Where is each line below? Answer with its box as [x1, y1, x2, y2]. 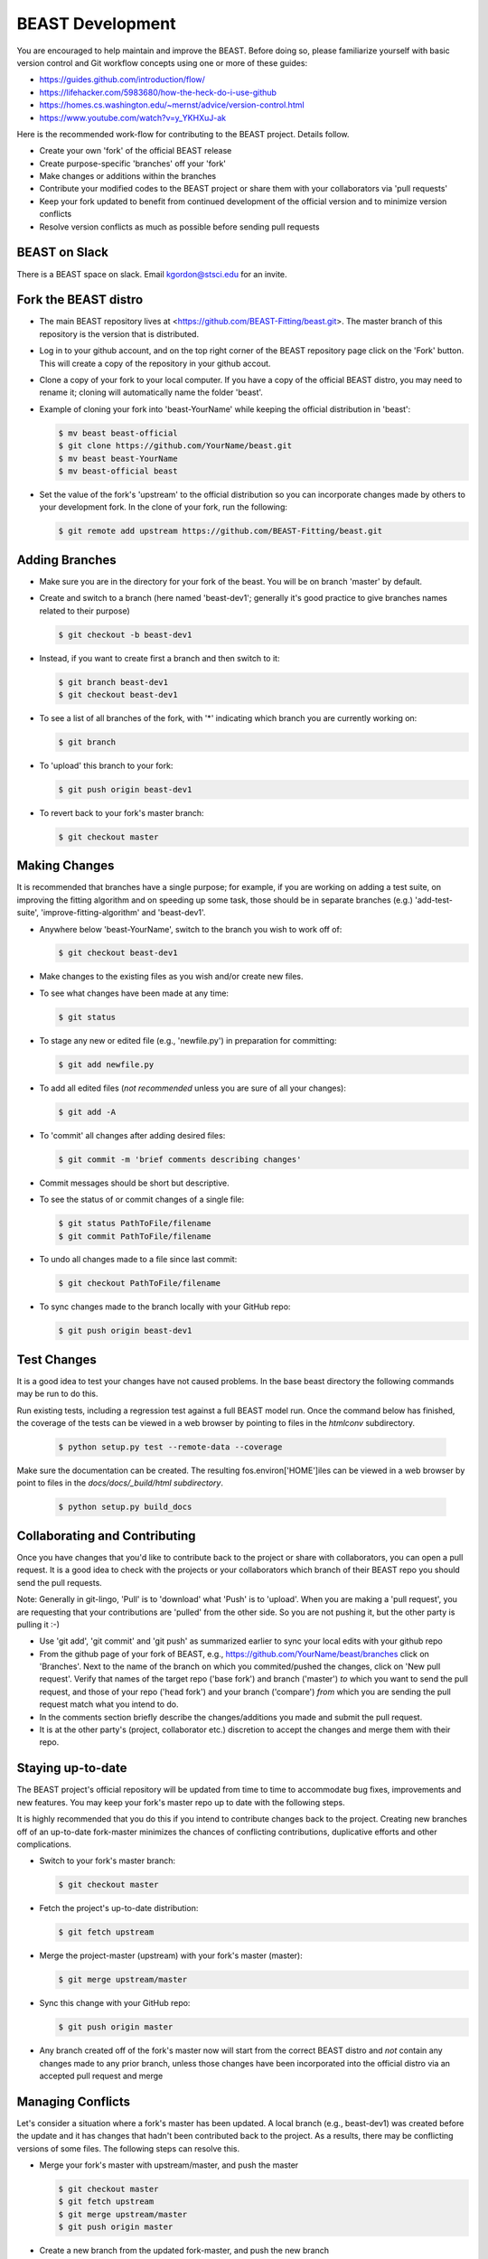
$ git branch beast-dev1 [58, 677, 169, 687]
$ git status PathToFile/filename [58, 1218, 211, 1229]
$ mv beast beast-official [58, 427, 178, 438]
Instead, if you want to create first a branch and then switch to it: [39, 652, 280, 663]
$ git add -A [58, 1107, 117, 1117]
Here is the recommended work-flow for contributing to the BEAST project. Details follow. [16, 128, 350, 139]
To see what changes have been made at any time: [39, 988, 230, 998]
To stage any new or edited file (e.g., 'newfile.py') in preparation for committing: [39, 1035, 337, 1045]
